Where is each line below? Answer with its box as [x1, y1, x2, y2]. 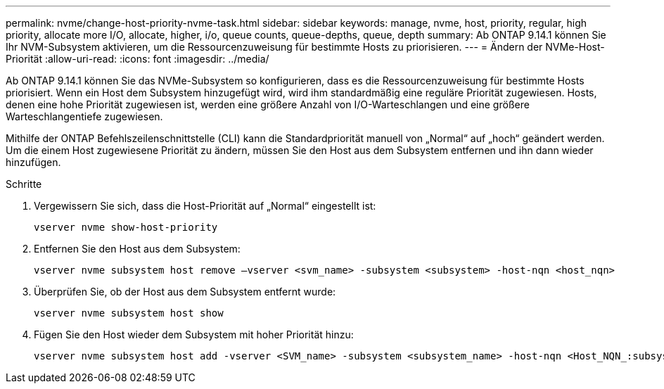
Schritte [6, 178, 42, 190]
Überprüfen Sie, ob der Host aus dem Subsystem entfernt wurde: [34, 286, 336, 298]
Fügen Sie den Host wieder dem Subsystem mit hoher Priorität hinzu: [34, 329, 354, 340]
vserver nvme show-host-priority [34, 222, 218, 233]
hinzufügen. [6, 156, 61, 168]
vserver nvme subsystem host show [34, 307, 224, 319]
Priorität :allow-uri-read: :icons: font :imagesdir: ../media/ [6, 53, 269, 65]
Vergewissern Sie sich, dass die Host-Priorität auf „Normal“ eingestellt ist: [34, 200, 376, 212]
